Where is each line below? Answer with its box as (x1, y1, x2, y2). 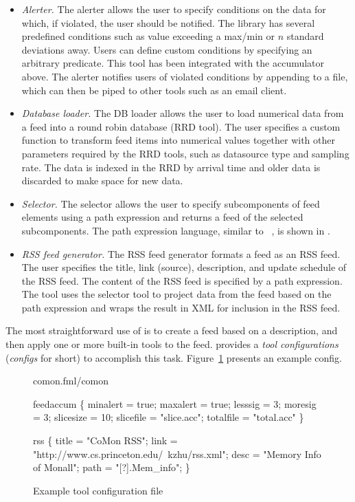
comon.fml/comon (33, 373, 109, 388)
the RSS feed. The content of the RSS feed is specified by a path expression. (21, 273, 343, 287)
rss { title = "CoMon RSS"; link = (33, 433, 178, 448)
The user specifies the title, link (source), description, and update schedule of (21, 260, 347, 274)
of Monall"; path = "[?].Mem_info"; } (33, 460, 190, 474)
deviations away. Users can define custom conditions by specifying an (21, 42, 312, 56)
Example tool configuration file (33, 483, 163, 497)
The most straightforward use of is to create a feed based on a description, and (5, 323, 338, 338)
